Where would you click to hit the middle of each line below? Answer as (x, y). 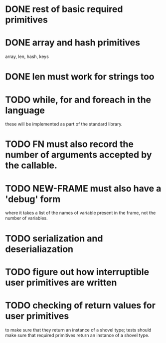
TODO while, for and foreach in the (78, 100)
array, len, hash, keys (27, 56)
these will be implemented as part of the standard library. (64, 124)
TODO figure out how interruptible (77, 272)
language (25, 110)
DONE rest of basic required (64, 9)
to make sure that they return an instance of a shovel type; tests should (78, 330)
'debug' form (33, 199)
